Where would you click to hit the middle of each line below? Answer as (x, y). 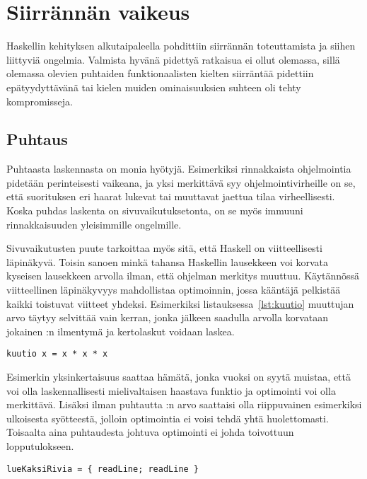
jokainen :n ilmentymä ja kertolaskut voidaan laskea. (121, 331)
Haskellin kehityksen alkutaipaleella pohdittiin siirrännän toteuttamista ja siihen (181, 46)
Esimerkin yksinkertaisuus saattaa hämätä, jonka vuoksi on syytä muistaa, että (179, 377)
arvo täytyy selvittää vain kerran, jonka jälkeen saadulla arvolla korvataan (167, 317)
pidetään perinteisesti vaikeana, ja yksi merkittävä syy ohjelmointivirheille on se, (181, 182)
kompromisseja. (40, 101)
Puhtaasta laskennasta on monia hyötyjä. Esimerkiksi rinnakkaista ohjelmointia (179, 169)
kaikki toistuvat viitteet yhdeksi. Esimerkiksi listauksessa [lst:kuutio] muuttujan (180, 303)
